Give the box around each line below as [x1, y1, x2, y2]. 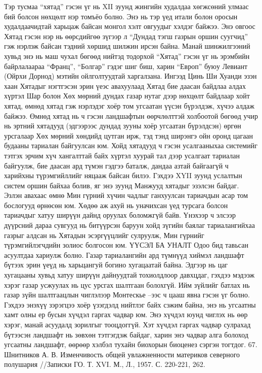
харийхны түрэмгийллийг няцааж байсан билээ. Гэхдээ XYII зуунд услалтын [4, 170, 242, 181]
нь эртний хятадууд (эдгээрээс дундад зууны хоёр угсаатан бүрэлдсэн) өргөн [4, 120, 241, 131]
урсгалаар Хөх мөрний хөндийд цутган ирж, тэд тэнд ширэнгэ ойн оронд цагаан [4, 130, 253, 141]
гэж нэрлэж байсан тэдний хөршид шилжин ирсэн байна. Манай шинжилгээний [4, 41, 250, 51]
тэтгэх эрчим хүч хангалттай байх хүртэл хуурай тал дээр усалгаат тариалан [4, 150, 240, 160]
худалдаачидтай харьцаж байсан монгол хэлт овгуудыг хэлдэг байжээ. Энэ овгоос [4, 21, 255, 31]
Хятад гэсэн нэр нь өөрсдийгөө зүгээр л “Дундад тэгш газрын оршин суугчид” [4, 30, 248, 41]
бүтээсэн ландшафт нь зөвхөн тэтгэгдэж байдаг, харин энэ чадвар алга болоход [4, 329, 249, 340]
